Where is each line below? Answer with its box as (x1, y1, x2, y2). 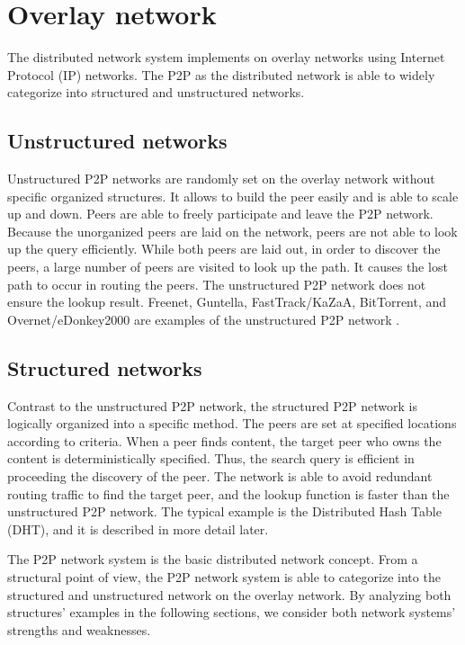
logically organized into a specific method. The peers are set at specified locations (7, 414, 457, 433)
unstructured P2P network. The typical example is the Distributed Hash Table (7, 502, 442, 521)
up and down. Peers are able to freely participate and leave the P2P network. (7, 204, 434, 223)
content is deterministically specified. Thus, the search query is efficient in (7, 449, 415, 468)
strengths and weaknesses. (7, 620, 151, 639)
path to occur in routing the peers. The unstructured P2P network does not (7, 274, 426, 293)
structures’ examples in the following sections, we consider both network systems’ (7, 603, 456, 622)
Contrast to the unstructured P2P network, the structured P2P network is (7, 396, 417, 415)
